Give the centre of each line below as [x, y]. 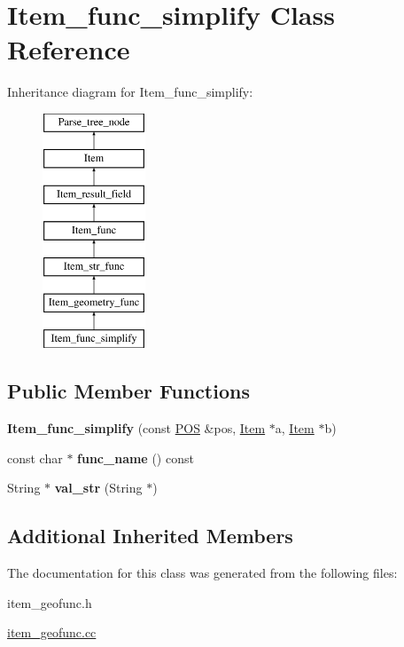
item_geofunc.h [50, 602]
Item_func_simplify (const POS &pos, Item [136, 428]
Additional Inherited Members [150, 536]
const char [35, 458]
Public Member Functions [128, 391]
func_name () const [136, 458]
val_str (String [98, 488]
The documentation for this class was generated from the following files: [202, 573]
